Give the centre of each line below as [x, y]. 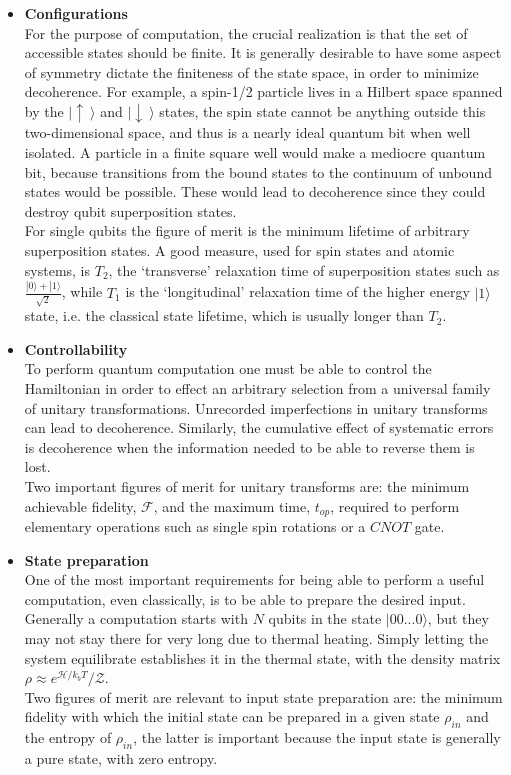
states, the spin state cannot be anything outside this [322, 110]
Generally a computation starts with [136, 618]
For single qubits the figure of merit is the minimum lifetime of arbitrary [247, 230]
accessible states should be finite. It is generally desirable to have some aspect [263, 52]
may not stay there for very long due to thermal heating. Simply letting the [256, 638]
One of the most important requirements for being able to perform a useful [254, 579]
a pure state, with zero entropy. [121, 757]
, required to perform [395, 505]
